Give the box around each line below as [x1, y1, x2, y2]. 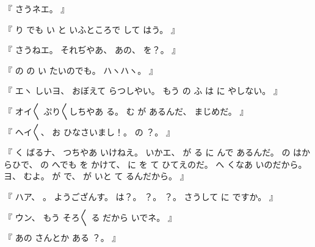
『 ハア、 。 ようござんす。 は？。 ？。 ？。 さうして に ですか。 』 [4, 190, 278, 202]
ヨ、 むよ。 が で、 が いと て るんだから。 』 [4, 170, 189, 182]
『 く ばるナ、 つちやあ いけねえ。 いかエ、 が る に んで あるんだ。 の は [4, 146, 302, 159]
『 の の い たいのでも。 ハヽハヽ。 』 [4, 63, 157, 76]
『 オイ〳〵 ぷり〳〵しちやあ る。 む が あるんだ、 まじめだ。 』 [4, 104, 248, 117]
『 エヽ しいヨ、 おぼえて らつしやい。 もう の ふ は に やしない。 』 [4, 84, 283, 97]
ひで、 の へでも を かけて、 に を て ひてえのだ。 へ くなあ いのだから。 [12, 157, 307, 170]
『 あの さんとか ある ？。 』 [4, 231, 121, 244]
